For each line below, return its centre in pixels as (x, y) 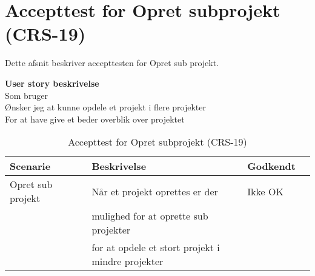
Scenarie (30, 166)
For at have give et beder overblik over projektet (95, 119)
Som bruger (26, 95)
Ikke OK (265, 191)
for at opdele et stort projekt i (156, 247)
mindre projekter (128, 261)
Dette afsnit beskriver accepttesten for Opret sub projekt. (112, 63)
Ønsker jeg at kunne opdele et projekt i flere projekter (106, 107)
